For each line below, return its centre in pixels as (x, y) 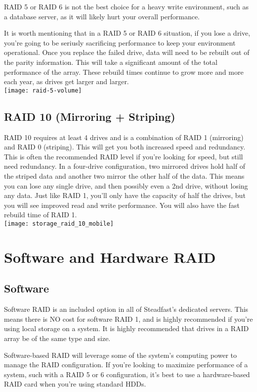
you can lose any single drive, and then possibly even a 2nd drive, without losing (126, 185)
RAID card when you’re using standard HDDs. (75, 384)
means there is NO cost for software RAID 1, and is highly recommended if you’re (128, 318)
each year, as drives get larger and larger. (66, 81)
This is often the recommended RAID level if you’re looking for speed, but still (124, 156)
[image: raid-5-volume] (43, 90)
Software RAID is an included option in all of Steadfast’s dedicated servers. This (126, 309)
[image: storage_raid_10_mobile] (59, 223)
